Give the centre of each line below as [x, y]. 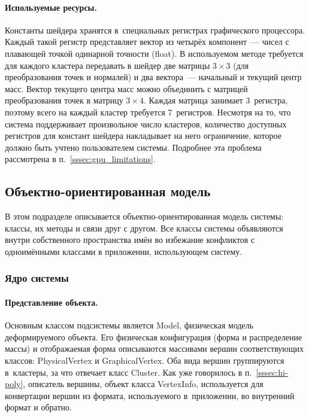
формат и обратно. [38, 407]
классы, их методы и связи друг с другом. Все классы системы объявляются [144, 228]
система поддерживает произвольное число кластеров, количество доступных [146, 124]
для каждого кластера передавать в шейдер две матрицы [107, 65]
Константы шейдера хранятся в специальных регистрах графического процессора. [155, 30]
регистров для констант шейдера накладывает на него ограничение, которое [143, 136]
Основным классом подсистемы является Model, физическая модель [129, 325]
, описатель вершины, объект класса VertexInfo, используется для [143, 384]
